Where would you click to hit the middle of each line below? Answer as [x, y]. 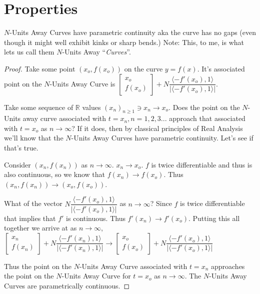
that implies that [30, 218]
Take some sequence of [39, 107]
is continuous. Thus [96, 218]
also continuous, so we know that [55, 174]
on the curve [143, 68]
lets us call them [29, 52]
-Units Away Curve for [96, 276]
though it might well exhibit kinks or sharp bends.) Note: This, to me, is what [124, 42]
